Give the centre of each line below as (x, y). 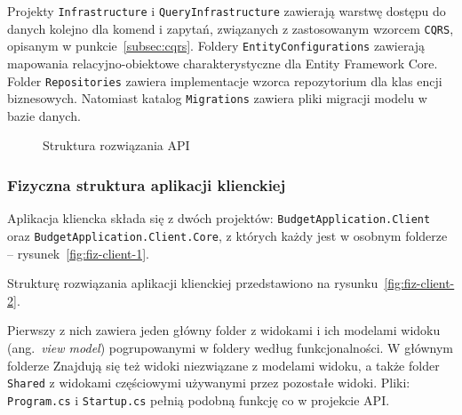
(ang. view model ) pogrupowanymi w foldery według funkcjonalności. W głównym (231, 347)
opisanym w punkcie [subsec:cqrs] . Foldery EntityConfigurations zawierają (216, 46)
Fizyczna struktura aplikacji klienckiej (147, 184)
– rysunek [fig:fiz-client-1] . (78, 253)
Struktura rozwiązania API (116, 145)
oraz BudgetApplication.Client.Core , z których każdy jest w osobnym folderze (227, 235)
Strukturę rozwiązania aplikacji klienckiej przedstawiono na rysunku (193, 283)
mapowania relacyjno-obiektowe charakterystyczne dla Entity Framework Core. (223, 63)
